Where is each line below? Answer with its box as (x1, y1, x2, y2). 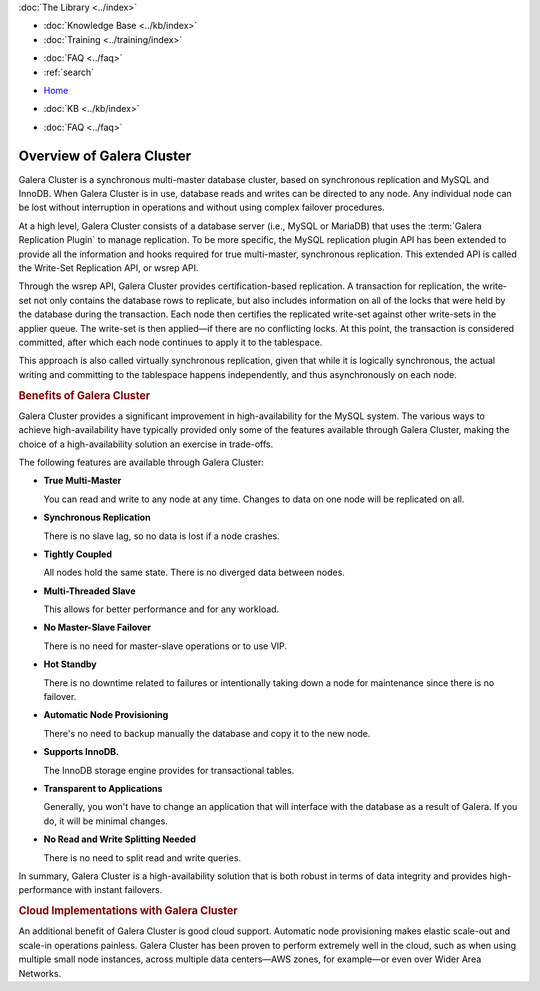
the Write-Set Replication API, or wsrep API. (18, 261, 199, 274)
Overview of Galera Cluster (18, 147, 192, 164)
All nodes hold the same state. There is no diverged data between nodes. (43, 566, 345, 579)
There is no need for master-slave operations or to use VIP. (43, 640, 288, 652)
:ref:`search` (43, 66, 95, 78)
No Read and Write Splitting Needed (43, 833, 197, 845)
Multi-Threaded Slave (43, 585, 136, 597)
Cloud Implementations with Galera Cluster (18, 904, 239, 918)
